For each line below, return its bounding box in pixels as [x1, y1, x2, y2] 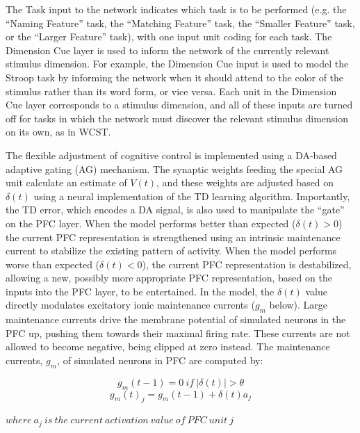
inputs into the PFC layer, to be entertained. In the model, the [6, 284, 275, 298]
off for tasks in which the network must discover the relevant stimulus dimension [6, 111, 348, 125]
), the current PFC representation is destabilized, [142, 256, 352, 271]
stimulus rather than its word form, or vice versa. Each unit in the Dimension [6, 83, 337, 98]
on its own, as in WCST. [6, 124, 111, 139]
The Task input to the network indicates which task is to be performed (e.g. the [6, 2, 347, 16]
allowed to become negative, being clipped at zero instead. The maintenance [6, 339, 330, 354]
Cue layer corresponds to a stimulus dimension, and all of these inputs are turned [6, 97, 353, 112]
